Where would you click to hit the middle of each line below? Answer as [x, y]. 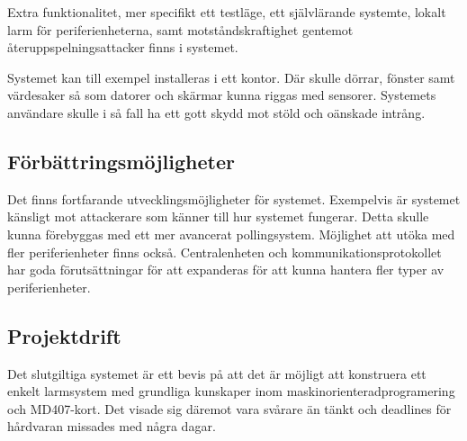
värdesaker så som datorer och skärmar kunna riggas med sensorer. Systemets [222, 95]
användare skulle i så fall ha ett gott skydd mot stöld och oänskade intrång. [216, 112]
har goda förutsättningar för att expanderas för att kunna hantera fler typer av [226, 270]
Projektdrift [64, 335]
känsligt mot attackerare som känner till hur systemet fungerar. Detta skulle [218, 216]
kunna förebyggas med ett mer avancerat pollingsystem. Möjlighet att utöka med [231, 234]
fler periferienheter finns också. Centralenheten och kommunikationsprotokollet [225, 252]
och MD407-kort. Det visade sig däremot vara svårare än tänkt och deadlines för [229, 408]
